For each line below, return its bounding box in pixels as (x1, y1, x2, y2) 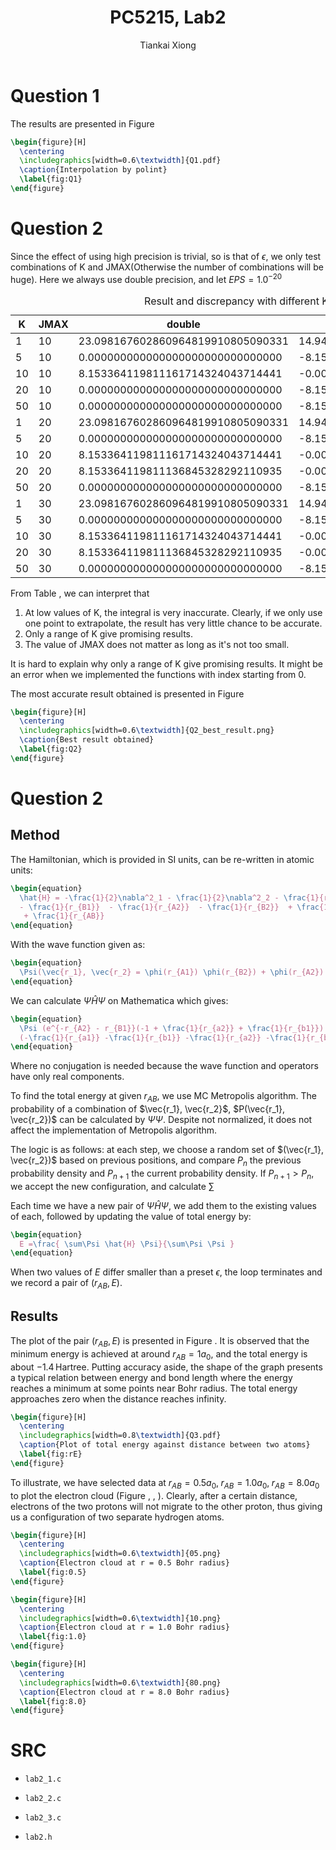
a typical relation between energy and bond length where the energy (10, 1371, 293, 1383)
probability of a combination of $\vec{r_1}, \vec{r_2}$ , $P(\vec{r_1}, (10, 1103, 286, 1115)
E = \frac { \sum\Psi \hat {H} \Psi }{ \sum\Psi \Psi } (19, 1239, 235, 1249)
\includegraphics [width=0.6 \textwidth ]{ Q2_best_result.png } (19, 726, 275, 736)
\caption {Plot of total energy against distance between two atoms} (19, 1440, 311, 1450)
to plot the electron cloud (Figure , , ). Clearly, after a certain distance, (10, 1489, 298, 1501)
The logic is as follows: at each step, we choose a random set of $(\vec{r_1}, (10, 1144, 325, 1156)
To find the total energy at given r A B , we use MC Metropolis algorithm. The (10, 1090, 317, 1105)
